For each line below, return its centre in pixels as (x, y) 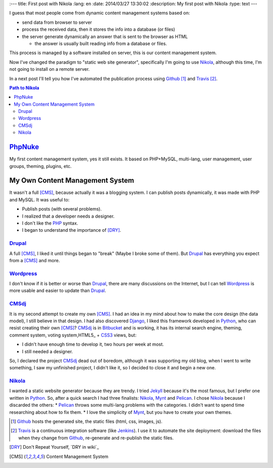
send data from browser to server (57, 22)
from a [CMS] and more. (35, 260)
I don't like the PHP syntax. (50, 223)
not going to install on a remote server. (50, 69)
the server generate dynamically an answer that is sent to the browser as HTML (105, 36)
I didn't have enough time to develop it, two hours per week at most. (93, 345)
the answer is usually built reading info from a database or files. (101, 44)
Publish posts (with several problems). (62, 209)
